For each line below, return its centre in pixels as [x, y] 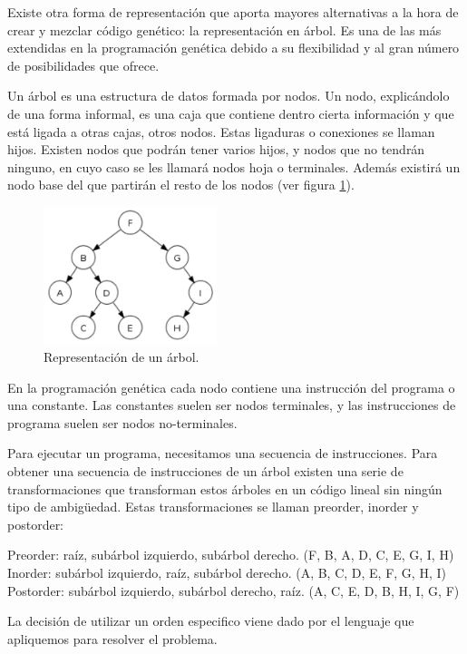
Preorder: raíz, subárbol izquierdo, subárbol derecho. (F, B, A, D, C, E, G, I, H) [231, 555]
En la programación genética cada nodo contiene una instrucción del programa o [231, 387]
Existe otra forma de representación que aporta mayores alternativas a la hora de [233, 12]
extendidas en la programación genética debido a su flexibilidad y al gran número [233, 48]
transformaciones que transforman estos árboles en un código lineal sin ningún [225, 488]
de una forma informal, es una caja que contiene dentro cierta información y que [231, 113]
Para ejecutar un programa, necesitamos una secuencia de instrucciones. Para [223, 453]
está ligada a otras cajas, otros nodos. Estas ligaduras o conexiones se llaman [221, 131]
